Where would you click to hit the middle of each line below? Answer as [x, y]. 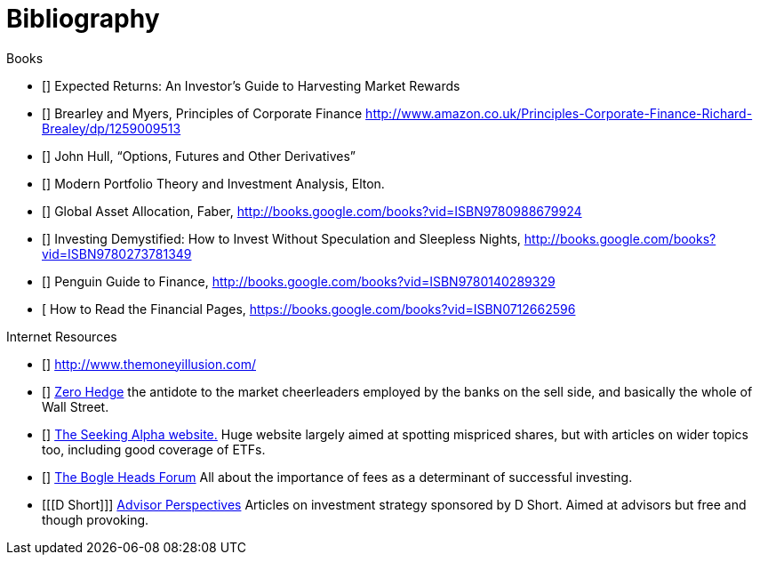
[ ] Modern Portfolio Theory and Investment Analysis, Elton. [213, 183]
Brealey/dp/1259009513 [112, 128]
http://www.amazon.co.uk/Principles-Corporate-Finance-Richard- [559, 113]
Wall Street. [76, 406]
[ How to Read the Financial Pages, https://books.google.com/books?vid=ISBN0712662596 [309, 309]
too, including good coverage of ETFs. [154, 449]
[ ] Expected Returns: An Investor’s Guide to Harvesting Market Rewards [251, 85]
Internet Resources [62, 336]
